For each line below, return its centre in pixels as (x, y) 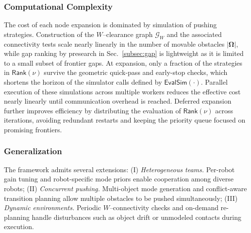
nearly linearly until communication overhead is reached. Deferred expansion (118, 101)
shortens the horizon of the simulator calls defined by (83, 81)
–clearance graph (128, 34)
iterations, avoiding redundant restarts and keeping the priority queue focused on (125, 120)
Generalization (33, 151)
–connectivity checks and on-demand (164, 207)
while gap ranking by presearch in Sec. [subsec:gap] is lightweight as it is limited (124, 53)
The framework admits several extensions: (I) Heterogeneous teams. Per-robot (119, 169)
